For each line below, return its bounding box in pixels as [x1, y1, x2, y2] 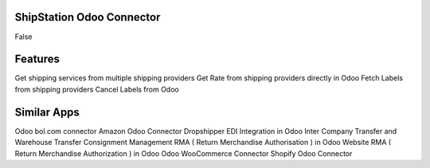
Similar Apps [14, 105, 80, 119]
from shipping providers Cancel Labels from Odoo [14, 84, 179, 94]
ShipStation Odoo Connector [14, 10, 161, 24]
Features [14, 53, 60, 66]
